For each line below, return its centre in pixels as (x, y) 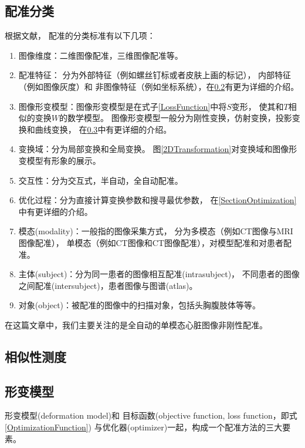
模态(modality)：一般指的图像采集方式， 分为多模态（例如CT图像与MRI (156, 231)
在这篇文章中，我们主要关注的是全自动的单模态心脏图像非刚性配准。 (136, 324)
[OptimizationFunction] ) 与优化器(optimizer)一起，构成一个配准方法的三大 (144, 427)
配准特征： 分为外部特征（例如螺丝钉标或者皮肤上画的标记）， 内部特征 (155, 75)
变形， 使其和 (257, 106)
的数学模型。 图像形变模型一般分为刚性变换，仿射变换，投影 (176, 118)
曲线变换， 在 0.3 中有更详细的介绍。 (103, 129)
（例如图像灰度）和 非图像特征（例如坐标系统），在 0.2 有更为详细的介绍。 (159, 86)
